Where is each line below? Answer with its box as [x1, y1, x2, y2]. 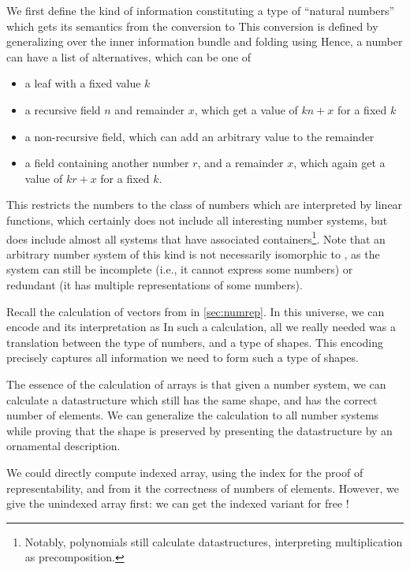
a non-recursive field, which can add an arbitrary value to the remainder [24, 128, 375, 144]
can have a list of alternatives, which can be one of [6, 48, 252, 65]
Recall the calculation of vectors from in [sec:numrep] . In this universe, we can [6, 303, 385, 319]
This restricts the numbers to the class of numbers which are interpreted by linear [6, 196, 403, 213]
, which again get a [293, 155, 386, 171]
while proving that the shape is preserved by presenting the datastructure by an [6, 422, 393, 438]
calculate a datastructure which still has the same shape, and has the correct [6, 391, 378, 408]
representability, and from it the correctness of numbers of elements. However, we [6, 479, 399, 496]
